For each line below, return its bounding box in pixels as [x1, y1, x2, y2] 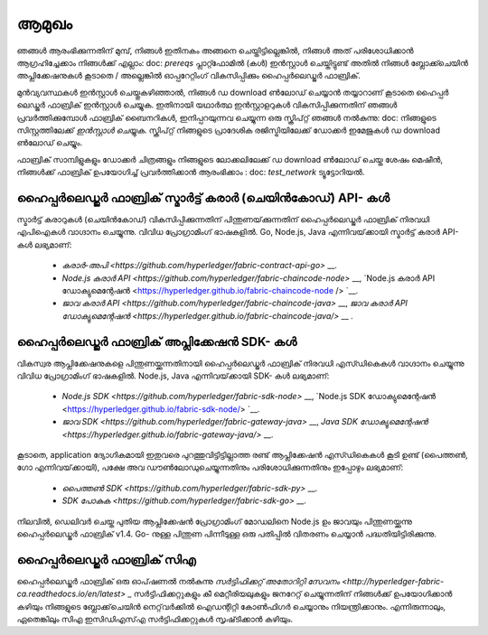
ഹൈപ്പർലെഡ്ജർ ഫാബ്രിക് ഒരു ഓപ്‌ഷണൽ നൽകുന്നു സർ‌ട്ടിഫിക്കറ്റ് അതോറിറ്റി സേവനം [16, 575, 341, 586]
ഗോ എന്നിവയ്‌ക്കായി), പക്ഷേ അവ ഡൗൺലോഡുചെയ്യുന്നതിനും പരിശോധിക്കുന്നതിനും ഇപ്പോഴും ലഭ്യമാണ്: [16, 462, 404, 473]
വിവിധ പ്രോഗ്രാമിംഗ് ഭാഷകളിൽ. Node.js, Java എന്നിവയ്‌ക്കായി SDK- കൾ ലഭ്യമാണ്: [16, 370, 330, 381]
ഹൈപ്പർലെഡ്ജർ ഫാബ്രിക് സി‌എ [16, 552, 196, 567]
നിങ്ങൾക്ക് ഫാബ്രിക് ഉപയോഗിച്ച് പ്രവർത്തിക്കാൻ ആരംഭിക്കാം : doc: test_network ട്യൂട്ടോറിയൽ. [16, 167, 365, 178]
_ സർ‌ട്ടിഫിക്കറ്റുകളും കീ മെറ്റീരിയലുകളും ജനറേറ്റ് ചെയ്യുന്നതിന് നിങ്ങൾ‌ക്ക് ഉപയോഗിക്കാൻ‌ [127, 588, 453, 600]
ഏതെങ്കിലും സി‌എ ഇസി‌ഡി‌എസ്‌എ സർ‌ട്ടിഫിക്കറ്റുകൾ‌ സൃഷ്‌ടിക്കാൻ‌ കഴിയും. [16, 613, 294, 624]
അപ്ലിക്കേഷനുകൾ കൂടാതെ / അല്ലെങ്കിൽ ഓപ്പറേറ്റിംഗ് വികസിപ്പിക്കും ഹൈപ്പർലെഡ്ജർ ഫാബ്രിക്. [16, 70, 361, 81]
